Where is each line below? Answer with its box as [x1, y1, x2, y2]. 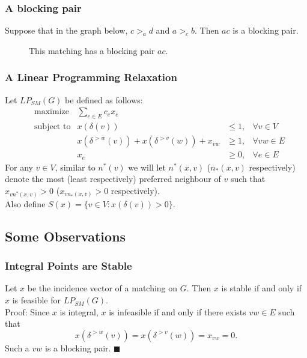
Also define [5, 197, 46, 210]
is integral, [59, 305, 99, 318]
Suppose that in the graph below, [5, 24, 128, 37]
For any [5, 160, 33, 173]
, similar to [55, 160, 96, 173]
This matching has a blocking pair [29, 44, 155, 56]
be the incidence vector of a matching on [27, 282, 178, 294]
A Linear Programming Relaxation [5, 70, 177, 85]
